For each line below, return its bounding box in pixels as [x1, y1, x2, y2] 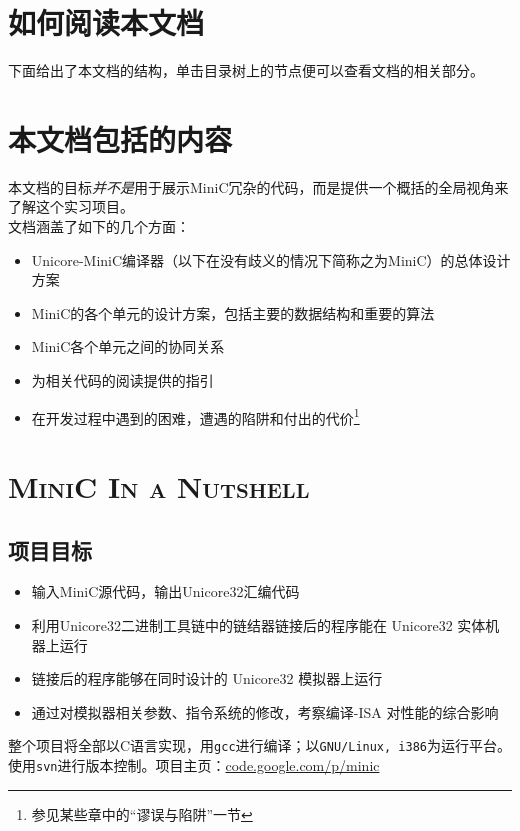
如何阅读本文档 [8, 2, 205, 43]
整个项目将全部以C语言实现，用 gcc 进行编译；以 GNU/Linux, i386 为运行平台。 [8, 735, 511, 756]
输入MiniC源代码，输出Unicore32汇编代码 [31, 581, 300, 602]
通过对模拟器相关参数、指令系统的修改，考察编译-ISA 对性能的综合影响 [31, 701, 499, 722]
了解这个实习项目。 [8, 196, 134, 217]
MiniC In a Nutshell [8, 466, 310, 507]
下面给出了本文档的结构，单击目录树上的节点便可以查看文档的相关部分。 [8, 60, 484, 81]
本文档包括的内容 [8, 118, 233, 159]
